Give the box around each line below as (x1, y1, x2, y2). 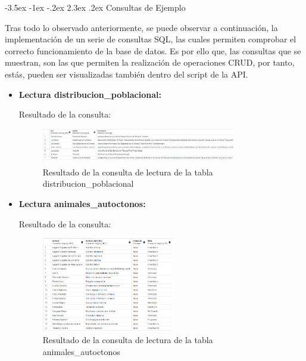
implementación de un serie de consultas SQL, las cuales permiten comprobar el (5, 33, 296, 45)
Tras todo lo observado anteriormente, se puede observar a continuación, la (5, 21, 278, 33)
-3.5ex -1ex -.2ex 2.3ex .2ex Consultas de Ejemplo (5, 1, 186, 13)
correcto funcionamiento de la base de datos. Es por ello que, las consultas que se (5, 44, 301, 57)
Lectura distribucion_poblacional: (18, 88, 161, 100)
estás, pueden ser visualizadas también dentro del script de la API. (5, 67, 248, 80)
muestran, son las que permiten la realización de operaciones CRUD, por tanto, (5, 56, 295, 69)
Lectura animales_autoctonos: (18, 197, 146, 209)
